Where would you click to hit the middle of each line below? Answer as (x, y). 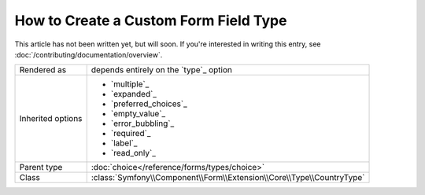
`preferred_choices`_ (149, 104)
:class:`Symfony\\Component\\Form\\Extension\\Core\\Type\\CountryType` (228, 178)
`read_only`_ (133, 153)
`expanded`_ (134, 94)
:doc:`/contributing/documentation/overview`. (89, 54)
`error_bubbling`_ (142, 123)
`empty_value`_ (138, 114)
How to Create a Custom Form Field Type (151, 20)
